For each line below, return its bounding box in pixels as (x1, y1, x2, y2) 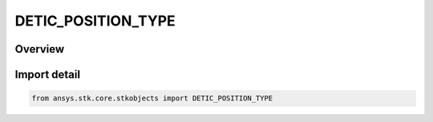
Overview (14, 42, 65, 56)
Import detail (14, 68, 80, 81)
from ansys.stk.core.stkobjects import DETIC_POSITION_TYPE (31, 94, 273, 103)
